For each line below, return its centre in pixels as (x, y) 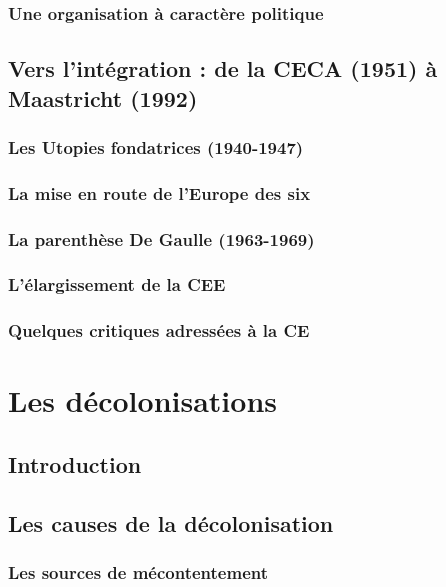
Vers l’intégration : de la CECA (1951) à (223, 68)
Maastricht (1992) (103, 97)
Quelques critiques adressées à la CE (159, 330)
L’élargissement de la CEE (117, 284)
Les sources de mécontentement (138, 572)
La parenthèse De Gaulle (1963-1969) (161, 238)
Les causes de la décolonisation (171, 522)
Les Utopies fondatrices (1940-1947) (156, 146)
